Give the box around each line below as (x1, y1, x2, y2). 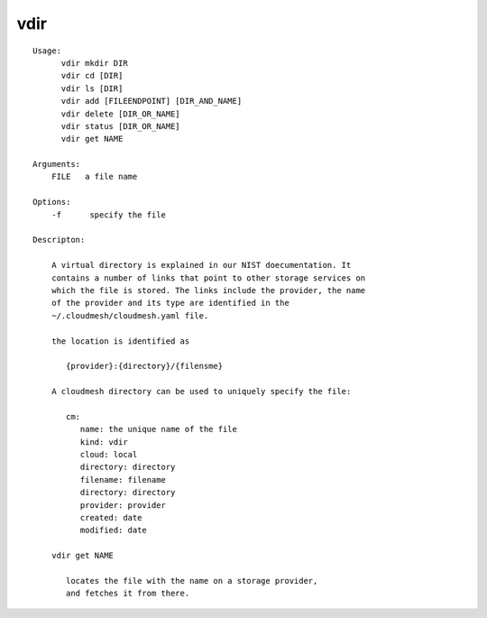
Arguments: (32, 159, 81, 170)
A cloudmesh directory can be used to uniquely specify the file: (51, 386, 352, 397)
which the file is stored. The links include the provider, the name (51, 285, 366, 295)
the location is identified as (51, 336, 190, 346)
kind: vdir (79, 437, 128, 447)
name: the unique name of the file (79, 424, 238, 435)
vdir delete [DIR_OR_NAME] (60, 108, 180, 119)
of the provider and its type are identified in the (51, 298, 290, 309)
